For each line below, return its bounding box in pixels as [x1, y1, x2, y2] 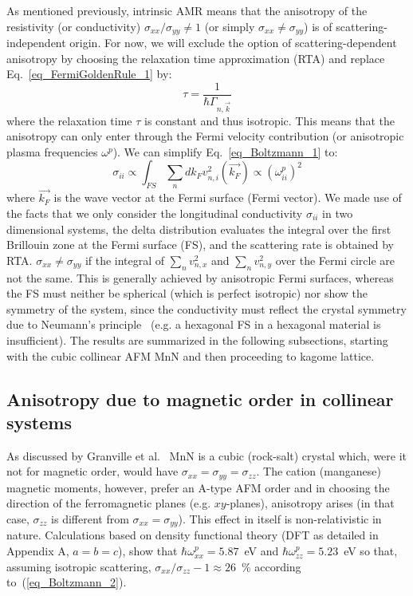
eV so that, [344, 543, 398, 559]
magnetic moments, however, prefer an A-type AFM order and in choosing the [6, 479, 390, 495]
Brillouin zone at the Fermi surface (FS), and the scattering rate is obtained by [6, 236, 394, 253]
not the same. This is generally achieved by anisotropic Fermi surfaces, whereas [6, 269, 394, 286]
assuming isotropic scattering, [6, 558, 151, 574]
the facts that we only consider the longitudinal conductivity [6, 205, 303, 222]
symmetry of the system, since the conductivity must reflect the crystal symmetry [6, 300, 407, 317]
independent [6, 34, 66, 51]
